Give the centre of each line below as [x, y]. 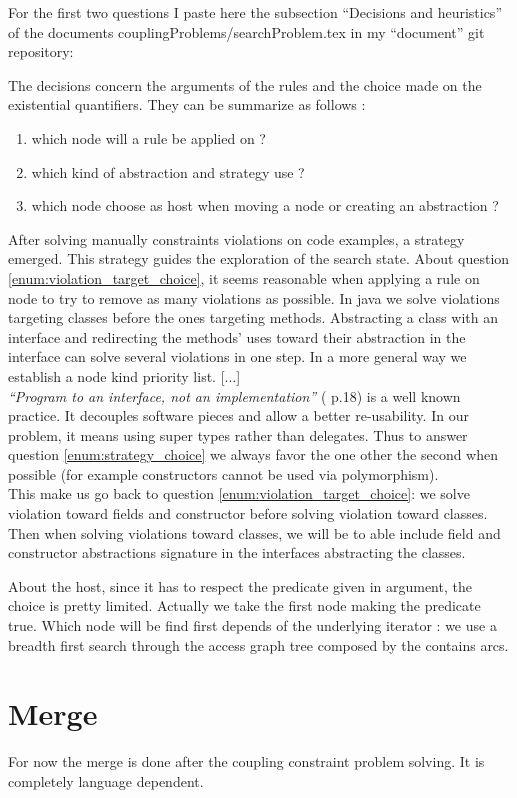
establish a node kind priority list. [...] [124, 375]
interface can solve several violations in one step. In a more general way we [237, 356]
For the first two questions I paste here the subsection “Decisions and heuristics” [255, 12]
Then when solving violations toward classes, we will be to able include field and [254, 532]
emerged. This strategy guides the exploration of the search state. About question [259, 258]
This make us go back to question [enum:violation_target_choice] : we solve [239, 493]
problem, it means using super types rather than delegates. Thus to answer [238, 434]
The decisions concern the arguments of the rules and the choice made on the [245, 84]
